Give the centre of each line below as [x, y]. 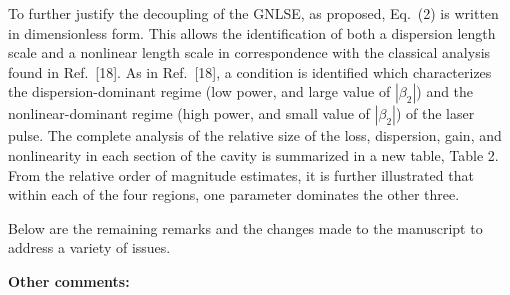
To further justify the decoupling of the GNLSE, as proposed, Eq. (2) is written [253, 13]
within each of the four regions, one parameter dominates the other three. [234, 194]
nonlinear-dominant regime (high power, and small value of [189, 113]
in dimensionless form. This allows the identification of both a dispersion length [252, 32]
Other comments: [69, 280]
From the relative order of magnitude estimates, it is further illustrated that [241, 174]
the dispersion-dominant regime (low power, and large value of [199, 91]
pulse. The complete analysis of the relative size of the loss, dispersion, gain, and [255, 135]
